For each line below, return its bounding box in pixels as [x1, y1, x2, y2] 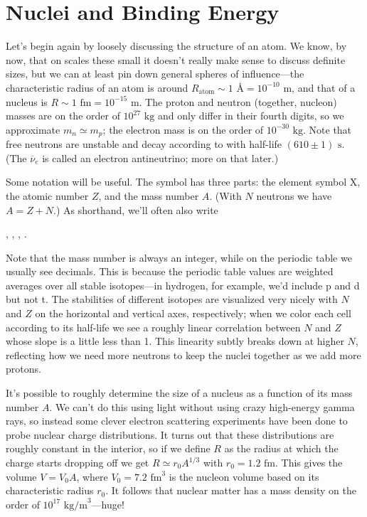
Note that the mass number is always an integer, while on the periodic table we [6, 250, 352, 265]
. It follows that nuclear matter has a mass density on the [105, 483, 356, 498]
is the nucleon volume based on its [169, 469, 319, 484]
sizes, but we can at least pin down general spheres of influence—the [6, 66, 304, 81]
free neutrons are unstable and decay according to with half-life [6, 137, 282, 151]
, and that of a [292, 80, 356, 95]
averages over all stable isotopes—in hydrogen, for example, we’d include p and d [6, 277, 360, 292]
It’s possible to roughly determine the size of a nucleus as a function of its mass [6, 385, 353, 400]
